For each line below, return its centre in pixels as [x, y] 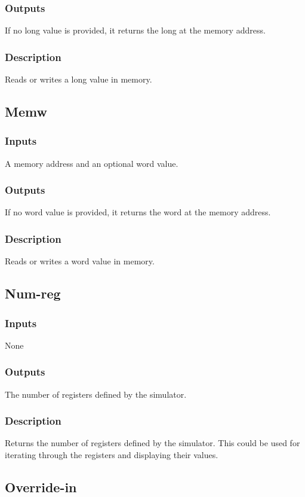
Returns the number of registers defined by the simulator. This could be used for [152, 443]
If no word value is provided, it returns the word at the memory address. [138, 212]
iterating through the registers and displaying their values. [112, 455]
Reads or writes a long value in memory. [78, 79]
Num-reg [33, 293]
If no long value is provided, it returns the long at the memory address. [135, 30]
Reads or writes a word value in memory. [80, 261]
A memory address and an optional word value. [92, 163]
